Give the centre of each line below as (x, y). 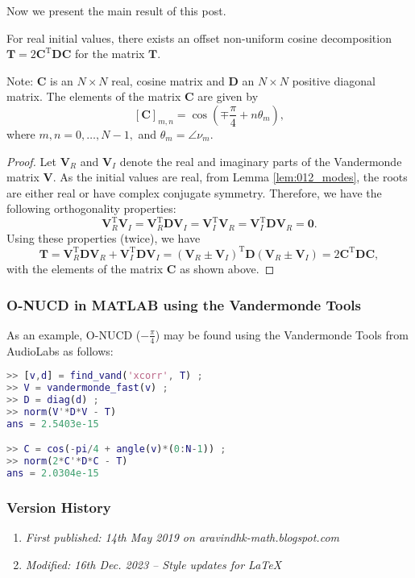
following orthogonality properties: (91, 208)
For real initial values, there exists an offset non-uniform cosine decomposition (199, 37)
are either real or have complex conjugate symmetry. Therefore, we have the (194, 192)
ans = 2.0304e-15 (53, 473)
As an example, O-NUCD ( (74, 334)
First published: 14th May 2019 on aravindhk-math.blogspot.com (182, 537)
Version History (59, 507)
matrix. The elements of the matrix (94, 96)
